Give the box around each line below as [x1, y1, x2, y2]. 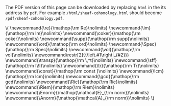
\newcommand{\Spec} [109, 41, 157, 47]
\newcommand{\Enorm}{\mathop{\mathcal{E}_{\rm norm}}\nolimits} [5, 90, 149, 95]
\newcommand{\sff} [114, 57, 157, 63]
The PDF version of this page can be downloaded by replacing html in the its [5, 5, 166, 10]
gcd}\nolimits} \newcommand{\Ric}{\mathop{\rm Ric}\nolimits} [5, 79, 138, 85]
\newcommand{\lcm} [119, 68, 164, 74]
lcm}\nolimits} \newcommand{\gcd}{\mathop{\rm [35, 74, 139, 79]
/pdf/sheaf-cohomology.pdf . [5, 15, 64, 21]
